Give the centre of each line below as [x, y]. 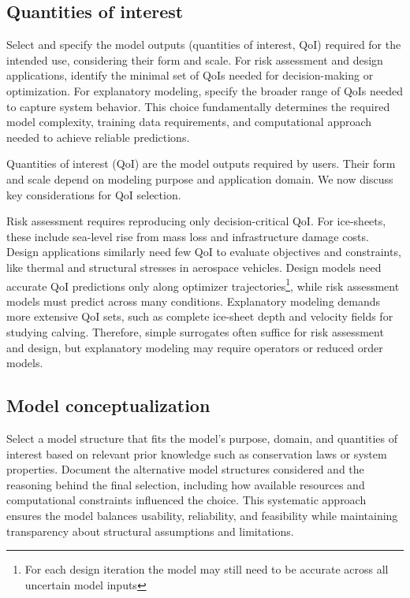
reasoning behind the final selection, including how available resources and [186, 484]
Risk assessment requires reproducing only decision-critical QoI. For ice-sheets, [196, 221]
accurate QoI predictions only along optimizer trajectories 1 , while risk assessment [203, 284]
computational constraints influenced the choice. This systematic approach [186, 500]
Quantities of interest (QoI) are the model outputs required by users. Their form [201, 163]
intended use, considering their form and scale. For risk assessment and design [195, 59]
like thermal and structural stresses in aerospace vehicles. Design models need [194, 267]
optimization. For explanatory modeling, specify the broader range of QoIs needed [205, 90]
